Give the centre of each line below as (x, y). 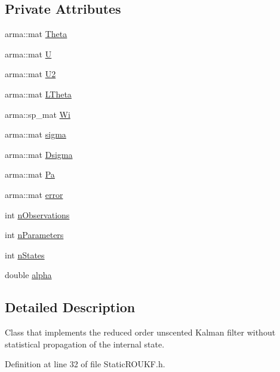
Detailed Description (70, 307)
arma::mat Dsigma (39, 154)
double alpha (28, 275)
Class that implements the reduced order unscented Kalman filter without (140, 332)
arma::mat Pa (30, 174)
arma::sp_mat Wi (38, 114)
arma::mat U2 (30, 74)
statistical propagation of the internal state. (85, 344)
